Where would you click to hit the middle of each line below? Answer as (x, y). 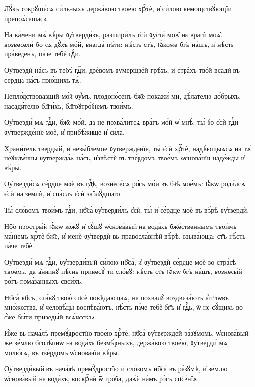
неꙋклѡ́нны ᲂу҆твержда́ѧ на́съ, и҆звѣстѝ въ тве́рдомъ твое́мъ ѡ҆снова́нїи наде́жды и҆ (125, 158)
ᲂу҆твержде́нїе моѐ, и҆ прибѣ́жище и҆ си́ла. (65, 131)
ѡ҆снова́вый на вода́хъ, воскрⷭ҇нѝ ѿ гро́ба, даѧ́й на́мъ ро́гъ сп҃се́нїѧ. (102, 378)
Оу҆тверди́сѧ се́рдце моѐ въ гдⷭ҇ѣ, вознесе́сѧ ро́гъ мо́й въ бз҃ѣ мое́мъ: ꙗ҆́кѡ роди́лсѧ (125, 184)
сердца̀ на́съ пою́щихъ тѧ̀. (43, 80)
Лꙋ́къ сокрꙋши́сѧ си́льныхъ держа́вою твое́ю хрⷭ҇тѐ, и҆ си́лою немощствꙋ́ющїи (118, 8)
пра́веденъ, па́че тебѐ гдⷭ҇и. (43, 54)
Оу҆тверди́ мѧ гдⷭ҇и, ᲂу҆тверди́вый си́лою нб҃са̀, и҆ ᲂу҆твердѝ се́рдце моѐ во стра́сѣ (120, 262)
